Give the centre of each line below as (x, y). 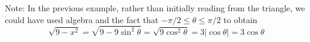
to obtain (240, 19)
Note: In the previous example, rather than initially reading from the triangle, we (155, 8)
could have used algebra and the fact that (82, 19)
